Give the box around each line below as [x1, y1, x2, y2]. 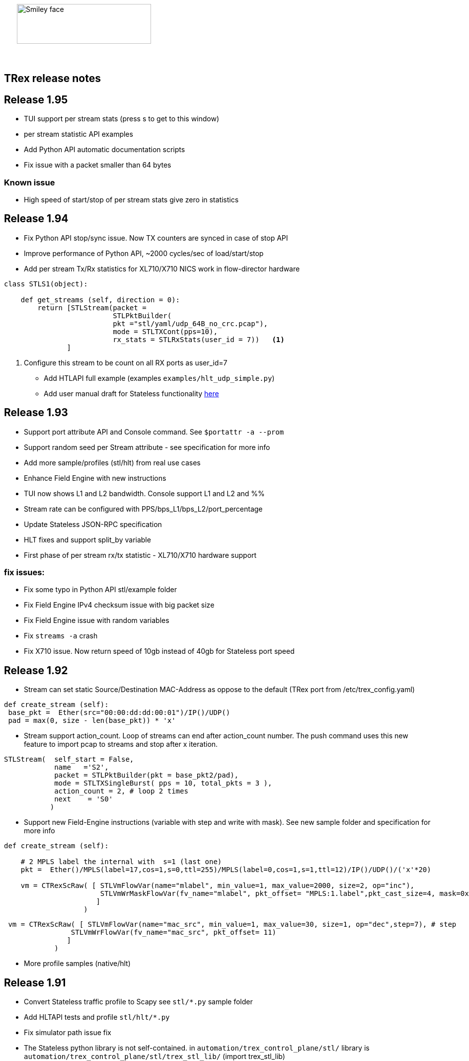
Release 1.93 [4, 406, 68, 419]
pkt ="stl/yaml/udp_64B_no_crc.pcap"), [113, 319, 268, 328]
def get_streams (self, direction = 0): [20, 295, 180, 304]
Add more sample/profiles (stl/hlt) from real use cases [24, 458, 201, 467]
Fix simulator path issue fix [24, 1028, 111, 1037]
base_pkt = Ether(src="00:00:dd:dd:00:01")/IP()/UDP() [8, 708, 231, 717]
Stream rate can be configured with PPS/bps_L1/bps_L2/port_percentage [24, 504, 263, 513]
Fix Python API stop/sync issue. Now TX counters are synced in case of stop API [24, 233, 288, 242]
